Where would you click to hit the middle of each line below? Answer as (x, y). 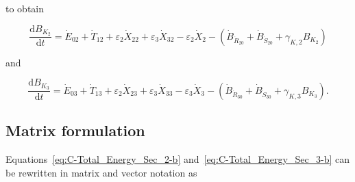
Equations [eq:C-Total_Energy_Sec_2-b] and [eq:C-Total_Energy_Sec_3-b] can (178, 158)
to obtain (25, 8)
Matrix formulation (75, 130)
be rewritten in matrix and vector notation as (101, 172)
